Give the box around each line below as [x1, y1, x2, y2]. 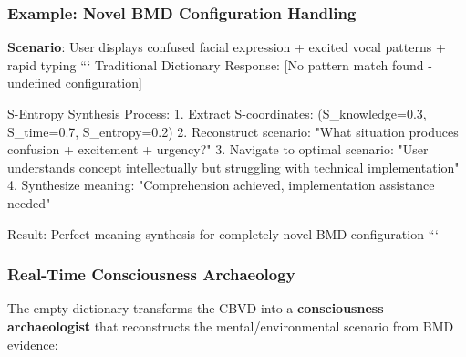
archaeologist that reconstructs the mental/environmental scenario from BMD [7, 316, 454, 335]
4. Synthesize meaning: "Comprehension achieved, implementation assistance [7, 175, 435, 194]
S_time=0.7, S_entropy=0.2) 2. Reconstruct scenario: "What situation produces [7, 121, 459, 141]
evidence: [7, 334, 58, 353]
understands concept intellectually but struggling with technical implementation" [7, 157, 460, 176]
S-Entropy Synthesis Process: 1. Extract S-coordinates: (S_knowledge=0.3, [7, 104, 427, 122]
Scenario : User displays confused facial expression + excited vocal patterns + [7, 37, 446, 57]
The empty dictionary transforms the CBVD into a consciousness [7, 299, 384, 318]
